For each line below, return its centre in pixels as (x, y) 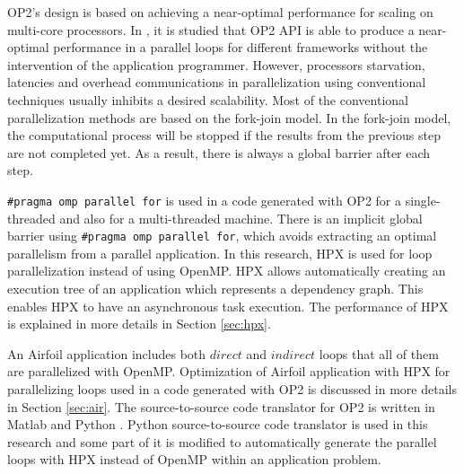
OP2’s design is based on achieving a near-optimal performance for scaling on (220, 12)
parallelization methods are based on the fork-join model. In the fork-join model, (229, 117)
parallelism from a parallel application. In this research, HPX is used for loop (220, 253)
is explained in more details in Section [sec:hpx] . (139, 324)
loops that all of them (379, 353)
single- (423, 200)
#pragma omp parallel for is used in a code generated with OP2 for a (205, 200)
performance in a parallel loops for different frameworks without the (241, 47)
